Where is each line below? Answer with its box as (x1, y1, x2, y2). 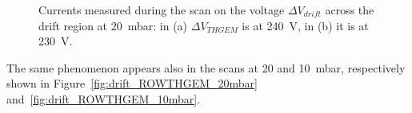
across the (325, 2, 374, 18)
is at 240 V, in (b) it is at (242, 17, 369, 33)
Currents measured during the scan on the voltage (38, 2, 285, 18)
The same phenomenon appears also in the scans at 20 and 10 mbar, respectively (6, 59, 406, 76)
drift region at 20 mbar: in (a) (38, 17, 188, 33)
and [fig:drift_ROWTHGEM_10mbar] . (6, 90, 201, 107)
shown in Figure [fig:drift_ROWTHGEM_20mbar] (6, 75, 258, 92)
